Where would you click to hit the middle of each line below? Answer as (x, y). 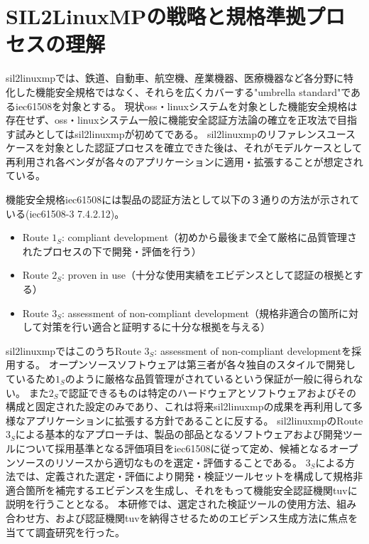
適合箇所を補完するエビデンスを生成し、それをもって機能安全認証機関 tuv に (182, 490)
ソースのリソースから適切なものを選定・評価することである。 (159, 462)
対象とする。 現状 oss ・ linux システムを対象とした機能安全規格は (210, 106)
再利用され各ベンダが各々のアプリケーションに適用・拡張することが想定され (184, 161)
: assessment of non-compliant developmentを (253, 350)
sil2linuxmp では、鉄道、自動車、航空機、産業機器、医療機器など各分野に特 (180, 78)
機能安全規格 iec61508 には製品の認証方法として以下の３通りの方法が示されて (183, 199)
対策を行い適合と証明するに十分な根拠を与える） (156, 327)
